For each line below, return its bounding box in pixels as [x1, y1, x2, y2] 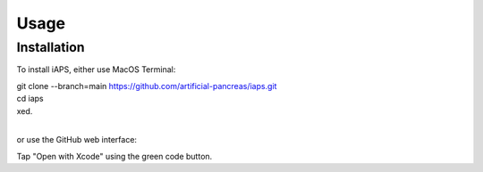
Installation [16, 39, 85, 55]
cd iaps [16, 94, 44, 104]
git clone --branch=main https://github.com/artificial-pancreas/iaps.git [16, 80, 277, 91]
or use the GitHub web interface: [16, 135, 138, 145]
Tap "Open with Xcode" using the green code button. [16, 151, 213, 161]
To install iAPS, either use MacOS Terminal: [16, 64, 176, 75]
